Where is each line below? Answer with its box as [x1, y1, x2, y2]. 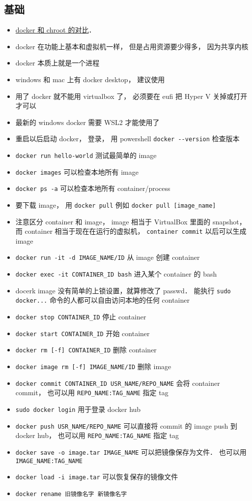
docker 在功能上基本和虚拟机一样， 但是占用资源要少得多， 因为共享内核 [15, 41, 249, 51]
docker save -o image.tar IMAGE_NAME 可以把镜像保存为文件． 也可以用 [15, 447, 247, 457]
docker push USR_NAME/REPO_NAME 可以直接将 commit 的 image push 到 [15, 420, 238, 431]
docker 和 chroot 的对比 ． [15, 25, 96, 35]
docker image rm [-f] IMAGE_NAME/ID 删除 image [15, 361, 171, 372]
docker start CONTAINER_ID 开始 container [15, 328, 150, 338]
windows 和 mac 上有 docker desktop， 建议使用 [15, 74, 165, 84]
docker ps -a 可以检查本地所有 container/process [15, 183, 170, 193]
